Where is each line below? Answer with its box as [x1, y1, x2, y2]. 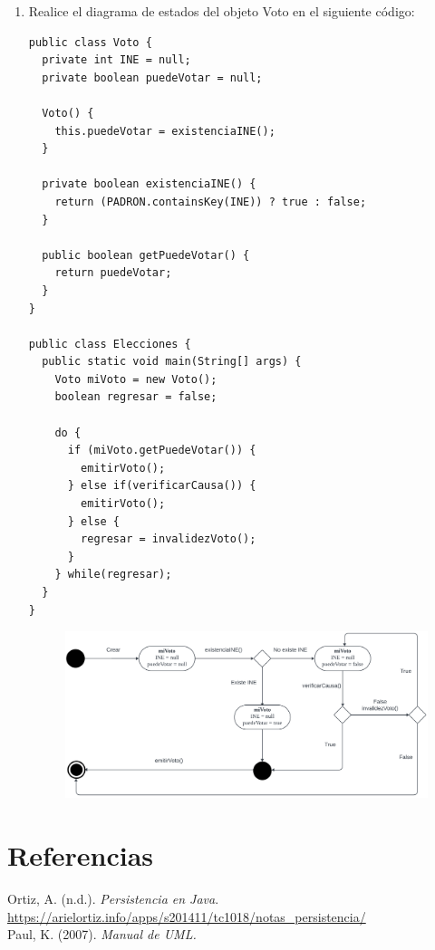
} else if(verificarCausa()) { [67, 479, 256, 493]
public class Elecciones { [28, 337, 191, 350]
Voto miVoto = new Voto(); [54, 372, 217, 386]
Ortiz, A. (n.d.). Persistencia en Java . [7, 888, 219, 907]
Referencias [7, 837, 154, 874]
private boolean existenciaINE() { [42, 178, 256, 191]
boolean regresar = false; [54, 390, 217, 404]
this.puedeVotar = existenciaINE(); [54, 124, 275, 138]
